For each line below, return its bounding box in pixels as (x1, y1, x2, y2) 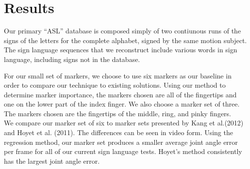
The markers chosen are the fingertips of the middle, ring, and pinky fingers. (4, 108, 232, 118)
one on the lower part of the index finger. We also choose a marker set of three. (4, 99, 240, 109)
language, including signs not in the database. (4, 54, 140, 64)
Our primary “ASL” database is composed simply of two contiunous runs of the (4, 26, 241, 36)
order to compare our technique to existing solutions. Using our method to (4, 80, 226, 90)
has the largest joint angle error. (4, 155, 100, 166)
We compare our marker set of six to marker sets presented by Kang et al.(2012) (4, 118, 244, 128)
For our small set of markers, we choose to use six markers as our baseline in (4, 70, 232, 80)
